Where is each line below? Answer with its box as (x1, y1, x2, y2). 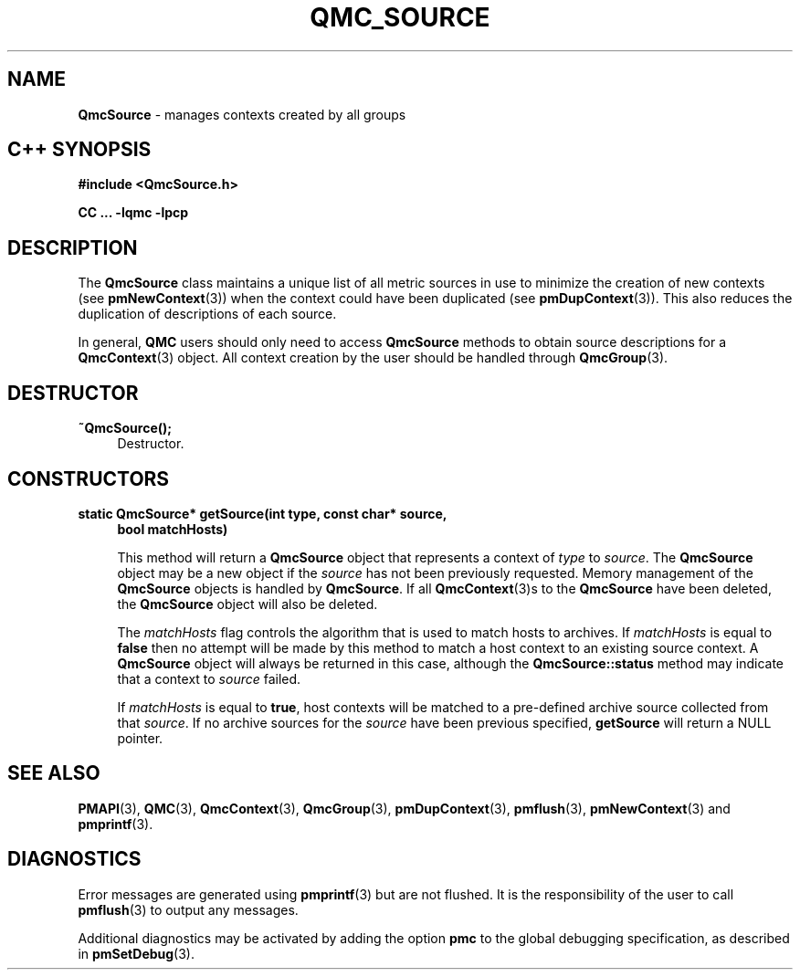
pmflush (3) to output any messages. (78, 901, 299, 918)
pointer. (117, 730, 163, 746)
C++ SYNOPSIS (7, 138, 152, 162)
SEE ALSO (7, 762, 100, 785)
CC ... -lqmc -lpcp (78, 205, 189, 221)
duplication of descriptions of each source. (78, 306, 337, 322)
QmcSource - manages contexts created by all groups (78, 106, 406, 122)
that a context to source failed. (117, 670, 301, 687)
